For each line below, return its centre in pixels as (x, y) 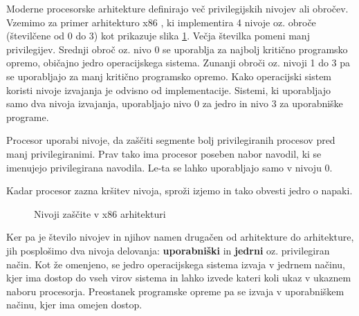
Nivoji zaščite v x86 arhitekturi (100, 213)
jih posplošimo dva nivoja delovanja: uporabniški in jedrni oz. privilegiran (168, 250)
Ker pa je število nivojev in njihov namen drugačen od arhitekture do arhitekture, (180, 237)
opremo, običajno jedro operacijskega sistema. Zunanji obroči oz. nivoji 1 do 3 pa (178, 63)
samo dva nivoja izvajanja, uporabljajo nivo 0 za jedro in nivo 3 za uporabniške (175, 103)
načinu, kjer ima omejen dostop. (74, 305)
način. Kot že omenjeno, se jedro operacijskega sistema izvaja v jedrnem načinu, (176, 264)
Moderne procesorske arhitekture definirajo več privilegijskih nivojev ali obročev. (177, 8)
